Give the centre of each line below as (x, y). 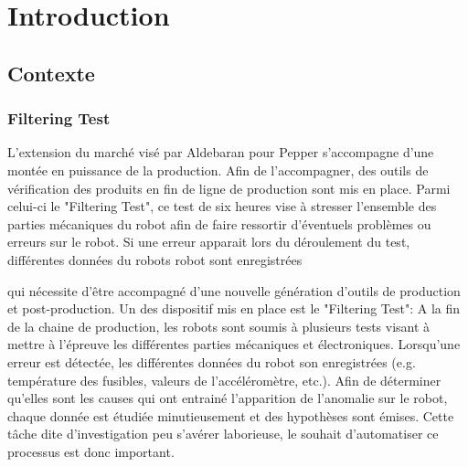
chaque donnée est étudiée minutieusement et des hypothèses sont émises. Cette (231, 415)
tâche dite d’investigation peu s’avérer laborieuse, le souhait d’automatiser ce (223, 434)
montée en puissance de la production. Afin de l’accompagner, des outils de (218, 170)
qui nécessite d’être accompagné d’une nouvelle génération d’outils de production (234, 290)
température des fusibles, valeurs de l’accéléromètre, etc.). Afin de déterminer (224, 380)
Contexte (51, 73)
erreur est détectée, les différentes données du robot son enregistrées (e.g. (212, 361)
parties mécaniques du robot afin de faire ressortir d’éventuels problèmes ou (219, 223)
